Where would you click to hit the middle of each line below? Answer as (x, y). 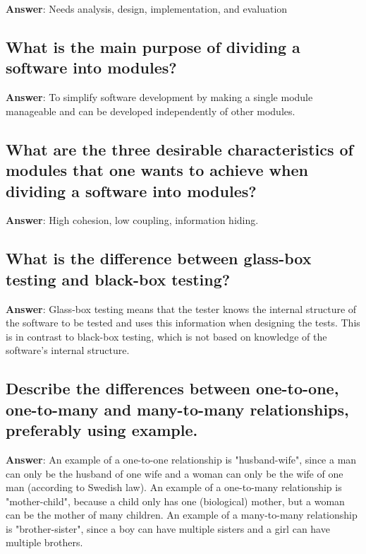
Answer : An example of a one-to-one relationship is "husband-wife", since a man (181, 459)
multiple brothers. (44, 542)
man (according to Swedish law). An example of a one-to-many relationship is (174, 487)
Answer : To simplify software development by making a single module (159, 97)
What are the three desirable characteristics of (179, 149)
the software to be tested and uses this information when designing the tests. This (183, 323)
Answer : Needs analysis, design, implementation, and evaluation (147, 8)
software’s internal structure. (68, 350)
